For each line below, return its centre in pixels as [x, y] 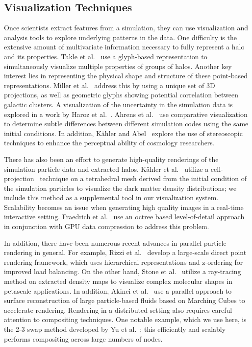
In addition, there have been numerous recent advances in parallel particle [115, 243]
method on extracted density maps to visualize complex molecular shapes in [118, 281]
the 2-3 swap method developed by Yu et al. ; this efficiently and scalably [115, 329]
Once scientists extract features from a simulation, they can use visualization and [126, 28]
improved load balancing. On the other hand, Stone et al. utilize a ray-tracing [123, 271]
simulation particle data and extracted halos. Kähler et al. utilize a [106, 169]
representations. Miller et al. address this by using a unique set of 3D [110, 85]
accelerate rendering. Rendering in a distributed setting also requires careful [118, 310]
